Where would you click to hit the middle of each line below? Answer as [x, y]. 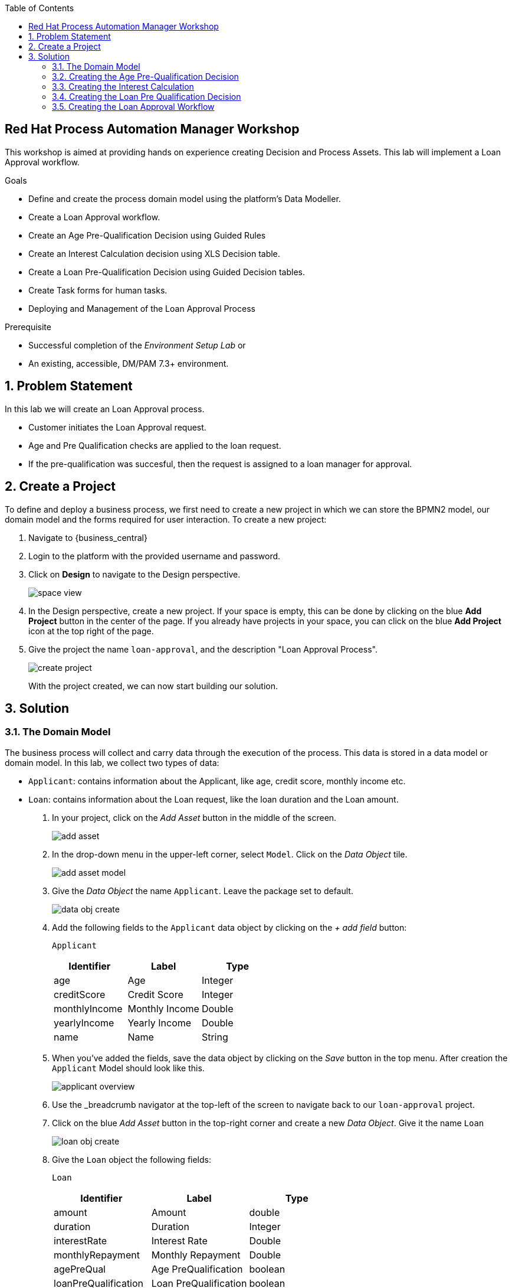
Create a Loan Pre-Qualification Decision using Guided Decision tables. [167, 272]
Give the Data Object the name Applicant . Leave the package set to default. [203, 891]
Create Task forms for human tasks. [98, 290]
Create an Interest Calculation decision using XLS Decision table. [154, 253]
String [215, 1037]
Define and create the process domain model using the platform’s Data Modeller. [185, 198]
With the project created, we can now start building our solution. [153, 686]
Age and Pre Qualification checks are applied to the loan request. [155, 445]
